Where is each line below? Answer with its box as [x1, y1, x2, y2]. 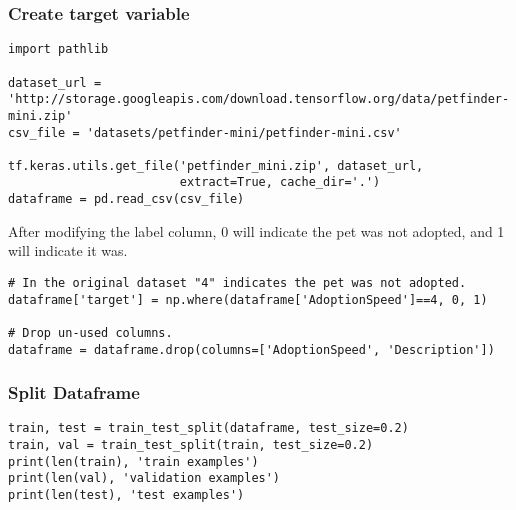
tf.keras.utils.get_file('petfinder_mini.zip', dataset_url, [8, 158, 424, 173]
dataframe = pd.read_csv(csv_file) [8, 192, 245, 207]
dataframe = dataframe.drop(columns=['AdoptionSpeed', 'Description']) [8, 342, 495, 357]
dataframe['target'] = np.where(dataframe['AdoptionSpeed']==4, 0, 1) [8, 292, 488, 307]
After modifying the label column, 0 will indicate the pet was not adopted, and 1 [8, 220, 505, 241]
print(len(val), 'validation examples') [8, 471, 281, 486]
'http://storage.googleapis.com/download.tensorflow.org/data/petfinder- [8, 92, 510, 107]
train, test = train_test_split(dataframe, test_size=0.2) [8, 421, 409, 436]
